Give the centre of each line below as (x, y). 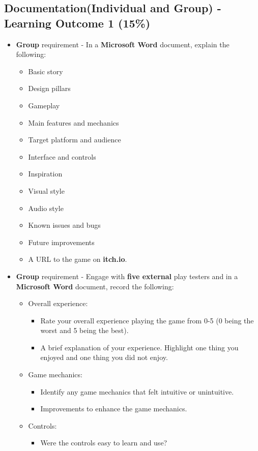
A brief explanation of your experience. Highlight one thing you (139, 347)
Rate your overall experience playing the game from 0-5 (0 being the (147, 320)
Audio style (46, 208)
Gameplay (44, 105)
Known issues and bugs (64, 225)
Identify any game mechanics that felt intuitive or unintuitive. (137, 391)
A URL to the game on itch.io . (78, 259)
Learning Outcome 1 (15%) (77, 23)
